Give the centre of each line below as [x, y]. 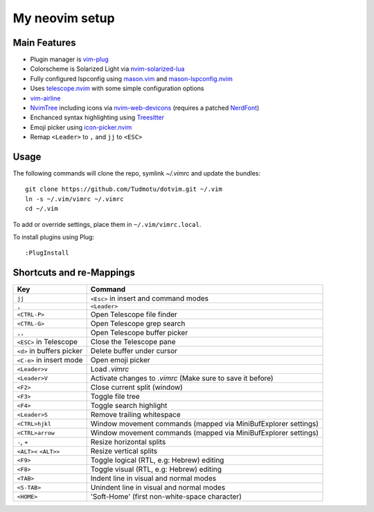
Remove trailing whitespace [136, 415]
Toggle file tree [115, 397]
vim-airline [45, 98]
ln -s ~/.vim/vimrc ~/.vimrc [74, 199]
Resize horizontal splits [128, 442]
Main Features [44, 43]
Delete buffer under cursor [134, 351]
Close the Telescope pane [133, 342]
